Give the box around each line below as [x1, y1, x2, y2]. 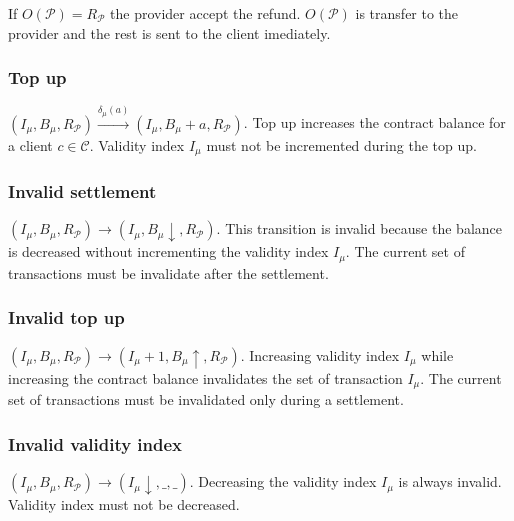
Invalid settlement [8, 178, 157, 203]
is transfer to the [355, 3, 459, 23]
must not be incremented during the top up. [206, 134, 477, 155]
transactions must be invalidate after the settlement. [8, 262, 329, 283]
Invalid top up [8, 305, 125, 330]
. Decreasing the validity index [189, 471, 377, 492]
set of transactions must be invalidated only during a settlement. [8, 389, 404, 410]
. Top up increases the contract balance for [243, 112, 506, 133]
